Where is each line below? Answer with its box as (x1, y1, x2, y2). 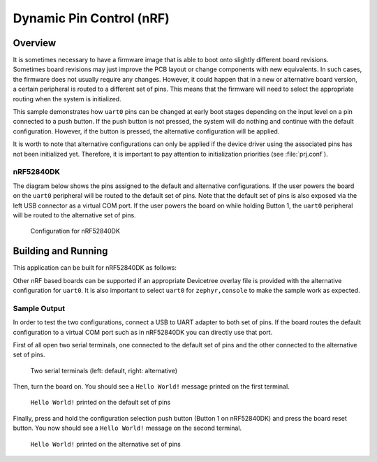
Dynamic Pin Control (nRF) (13, 10, 170, 26)
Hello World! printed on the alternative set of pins (30, 440, 181, 448)
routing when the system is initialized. (13, 94, 121, 103)
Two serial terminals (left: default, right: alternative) (30, 366, 178, 375)
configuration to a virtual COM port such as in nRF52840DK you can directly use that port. (13, 328, 273, 336)
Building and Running (13, 245, 108, 257)
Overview (13, 37, 57, 49)
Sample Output (13, 303, 66, 313)
